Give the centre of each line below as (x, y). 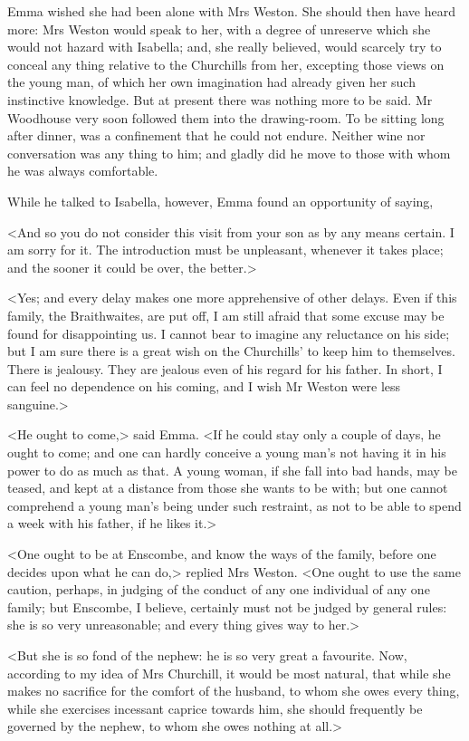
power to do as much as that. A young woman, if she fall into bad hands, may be (232, 470)
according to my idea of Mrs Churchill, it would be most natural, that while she (229, 673)
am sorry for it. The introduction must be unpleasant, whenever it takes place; (225, 250)
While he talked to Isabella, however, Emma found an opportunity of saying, (220, 201)
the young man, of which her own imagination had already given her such (211, 82)
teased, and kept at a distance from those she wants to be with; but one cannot (228, 488)
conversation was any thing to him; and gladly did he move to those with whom (229, 153)
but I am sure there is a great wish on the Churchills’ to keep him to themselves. (231, 351)
